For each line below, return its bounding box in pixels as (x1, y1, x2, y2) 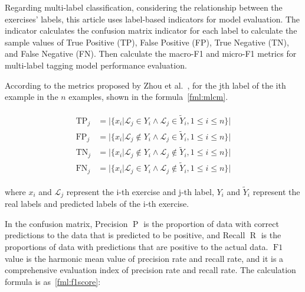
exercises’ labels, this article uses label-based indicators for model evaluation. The (5, 12, 300, 25)
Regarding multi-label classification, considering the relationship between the (5, 1, 283, 13)
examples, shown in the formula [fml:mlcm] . (68, 90, 228, 103)
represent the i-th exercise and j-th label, (66, 185, 214, 197)
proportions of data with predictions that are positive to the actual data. (5, 241, 268, 253)
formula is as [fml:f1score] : (5, 275, 101, 287)
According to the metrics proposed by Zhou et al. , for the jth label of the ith (5, 79, 286, 91)
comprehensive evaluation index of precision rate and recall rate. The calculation (5, 264, 296, 276)
